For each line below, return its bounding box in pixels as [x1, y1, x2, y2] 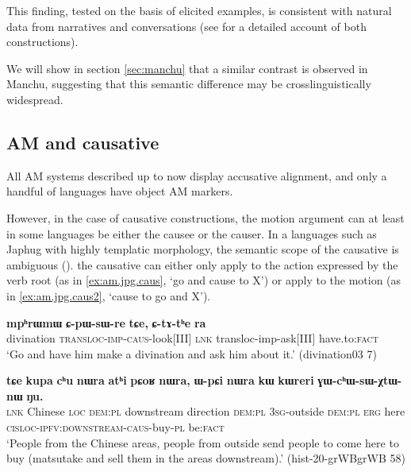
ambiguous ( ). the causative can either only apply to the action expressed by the [6, 256, 398, 273]
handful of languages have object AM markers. [6, 183, 233, 199]
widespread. [6, 91, 63, 107]
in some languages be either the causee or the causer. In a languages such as [6, 225, 377, 242]
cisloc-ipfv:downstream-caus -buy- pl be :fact [6, 419, 225, 435]
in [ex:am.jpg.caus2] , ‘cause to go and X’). [6, 287, 211, 304]
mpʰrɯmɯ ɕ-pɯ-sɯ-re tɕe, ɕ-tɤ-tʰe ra [6, 314, 206, 331]
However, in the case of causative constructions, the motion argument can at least [6, 209, 405, 226]
